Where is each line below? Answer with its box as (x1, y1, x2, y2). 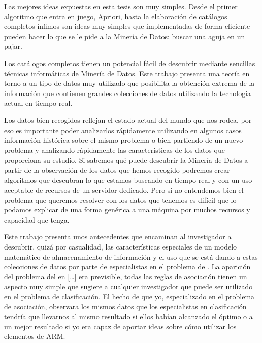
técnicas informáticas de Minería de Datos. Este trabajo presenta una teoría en (4, 68, 250, 78)
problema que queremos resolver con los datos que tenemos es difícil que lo (4, 194, 237, 205)
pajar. (4, 41, 22, 51)
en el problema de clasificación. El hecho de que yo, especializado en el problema (4, 291, 255, 302)
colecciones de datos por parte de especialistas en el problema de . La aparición (4, 261, 251, 272)
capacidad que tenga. (4, 214, 70, 225)
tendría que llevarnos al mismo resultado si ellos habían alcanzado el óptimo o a (4, 311, 253, 322)
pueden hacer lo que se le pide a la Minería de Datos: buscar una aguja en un (4, 30, 245, 41)
